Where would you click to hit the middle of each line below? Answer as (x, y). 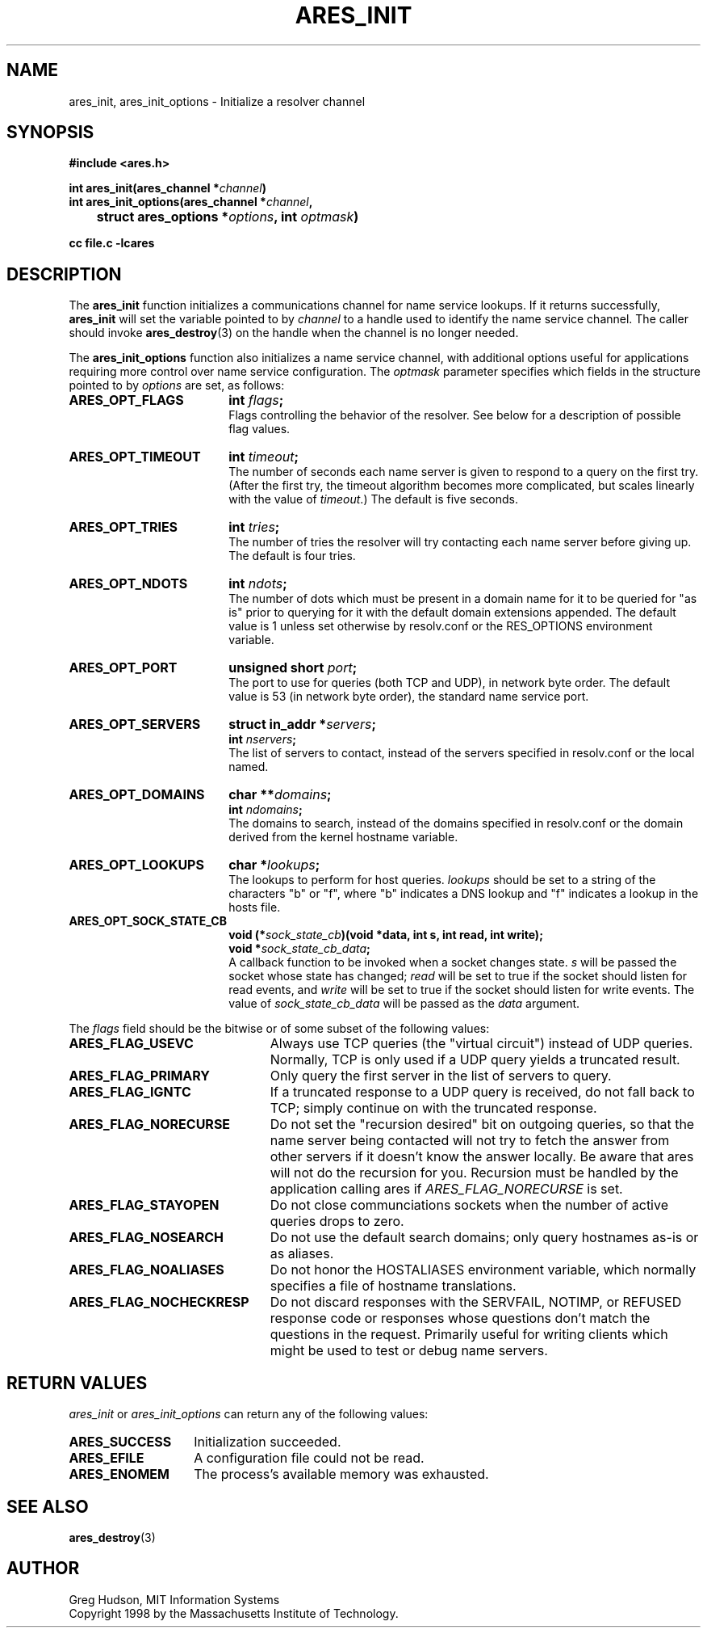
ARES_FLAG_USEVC (131, 1044)
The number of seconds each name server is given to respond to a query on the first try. (464, 472)
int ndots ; (258, 584)
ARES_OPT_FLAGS (126, 400)
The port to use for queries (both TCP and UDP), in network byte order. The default (449, 683)
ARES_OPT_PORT (123, 668)
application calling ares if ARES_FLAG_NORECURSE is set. (446, 1189)
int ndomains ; (266, 810)
